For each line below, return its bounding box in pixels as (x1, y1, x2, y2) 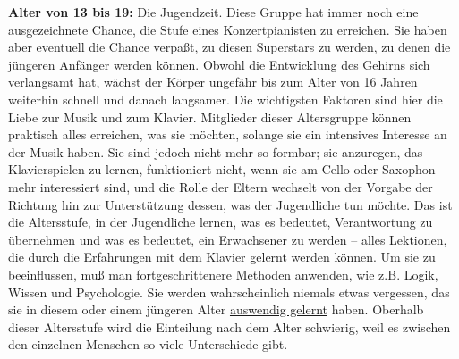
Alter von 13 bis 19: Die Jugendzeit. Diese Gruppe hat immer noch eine (8, 3, 419, 21)
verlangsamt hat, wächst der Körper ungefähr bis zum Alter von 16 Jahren (8, 72, 418, 91)
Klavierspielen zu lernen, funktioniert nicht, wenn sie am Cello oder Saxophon (8, 160, 436, 179)
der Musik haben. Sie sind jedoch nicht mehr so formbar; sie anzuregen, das (8, 142, 423, 161)
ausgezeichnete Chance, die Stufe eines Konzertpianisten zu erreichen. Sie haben (8, 20, 447, 38)
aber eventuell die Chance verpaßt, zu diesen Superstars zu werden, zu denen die (8, 38, 451, 56)
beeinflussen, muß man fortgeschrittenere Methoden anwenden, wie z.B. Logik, (8, 264, 438, 283)
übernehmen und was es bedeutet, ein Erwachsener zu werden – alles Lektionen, (8, 230, 447, 248)
